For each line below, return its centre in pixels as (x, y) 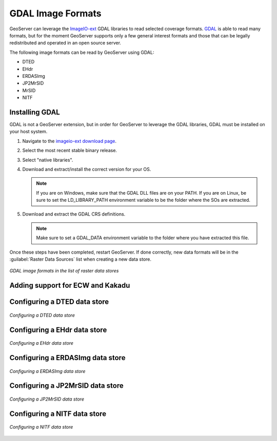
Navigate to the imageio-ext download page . (70, 141)
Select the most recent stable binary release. (70, 151)
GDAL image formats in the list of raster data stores (64, 271)
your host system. (28, 132)
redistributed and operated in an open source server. (65, 43)
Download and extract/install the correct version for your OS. (87, 169)
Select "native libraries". (48, 160)
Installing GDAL (35, 112)
